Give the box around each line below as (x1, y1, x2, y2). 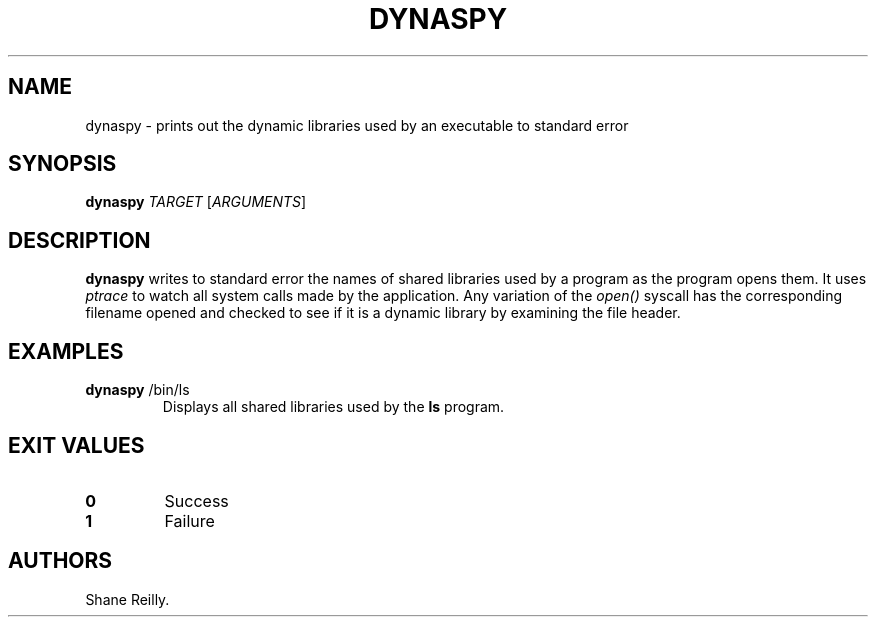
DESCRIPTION (8, 227, 151, 253)
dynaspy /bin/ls (85, 381, 190, 399)
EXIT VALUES (8, 432, 145, 458)
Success (164, 490, 229, 511)
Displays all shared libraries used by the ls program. (162, 398, 505, 416)
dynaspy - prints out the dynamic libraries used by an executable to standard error (85, 116, 629, 134)
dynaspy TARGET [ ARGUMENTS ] (85, 193, 307, 211)
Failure (164, 510, 215, 531)
